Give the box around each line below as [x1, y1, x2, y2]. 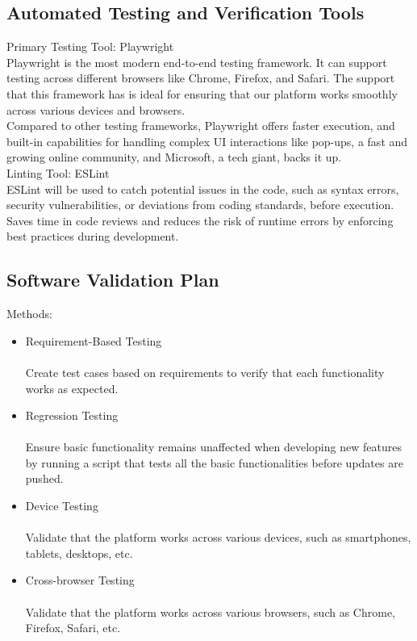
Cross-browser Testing [25, 572, 135, 589]
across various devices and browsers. [6, 101, 186, 118]
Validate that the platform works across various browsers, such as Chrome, [25, 603, 395, 620]
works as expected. [25, 379, 119, 396]
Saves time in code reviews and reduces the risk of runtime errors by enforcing [6, 212, 394, 228]
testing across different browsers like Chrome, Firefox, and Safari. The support [6, 69, 395, 86]
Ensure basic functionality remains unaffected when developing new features [25, 438, 402, 455]
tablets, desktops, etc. [25, 544, 133, 561]
